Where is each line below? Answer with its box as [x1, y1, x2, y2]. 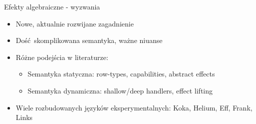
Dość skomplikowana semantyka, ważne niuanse [15, 35, 163, 45]
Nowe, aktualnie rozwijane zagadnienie [15, 18, 134, 28]
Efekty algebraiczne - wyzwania [4, 1, 100, 11]
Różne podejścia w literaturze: [15, 51, 108, 62]
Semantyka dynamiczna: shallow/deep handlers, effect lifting [27, 85, 213, 95]
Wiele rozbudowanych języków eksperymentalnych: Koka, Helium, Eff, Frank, [15, 102, 253, 112]
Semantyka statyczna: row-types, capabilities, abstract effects [27, 68, 215, 79]
